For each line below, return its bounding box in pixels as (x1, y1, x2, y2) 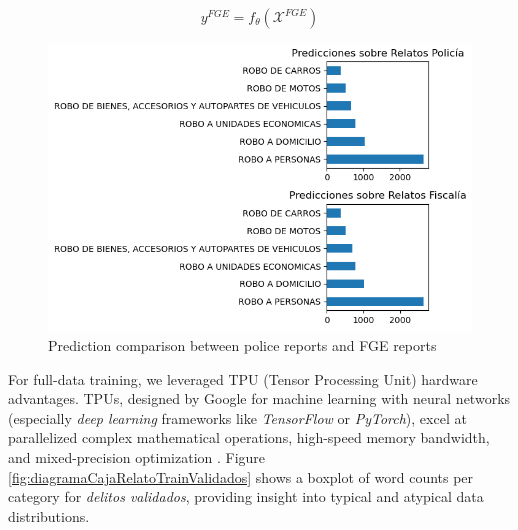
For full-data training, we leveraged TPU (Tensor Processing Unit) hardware (8, 368, 478, 389)
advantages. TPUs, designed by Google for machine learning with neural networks (8, 388, 511, 409)
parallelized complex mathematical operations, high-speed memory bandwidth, (8, 427, 490, 448)
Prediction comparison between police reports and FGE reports (48, 334, 437, 355)
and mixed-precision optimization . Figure (8, 446, 266, 467)
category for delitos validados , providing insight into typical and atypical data (8, 486, 484, 507)
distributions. (8, 505, 90, 526)
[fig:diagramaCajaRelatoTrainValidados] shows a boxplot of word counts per (8, 466, 474, 487)
